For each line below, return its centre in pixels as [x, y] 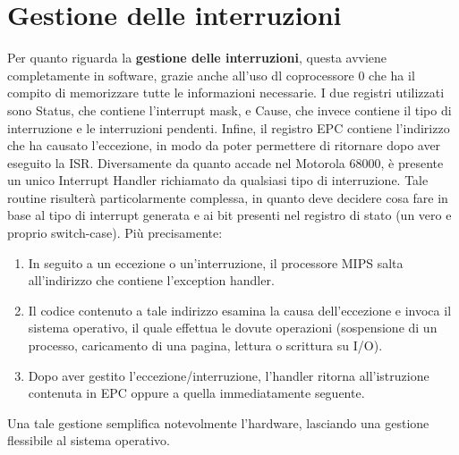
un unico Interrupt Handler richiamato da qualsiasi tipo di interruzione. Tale [218, 180]
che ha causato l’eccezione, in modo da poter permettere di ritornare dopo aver [224, 145]
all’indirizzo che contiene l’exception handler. [151, 280]
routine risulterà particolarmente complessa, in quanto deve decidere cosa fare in [228, 197]
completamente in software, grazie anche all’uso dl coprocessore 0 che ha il [211, 75]
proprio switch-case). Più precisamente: [115, 233]
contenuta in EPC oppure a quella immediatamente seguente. [196, 393]
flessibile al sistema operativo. [89, 440]
